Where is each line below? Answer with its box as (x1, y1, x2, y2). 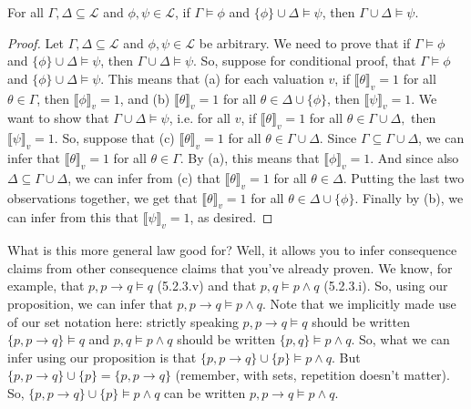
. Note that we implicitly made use (261, 293, 456, 312)
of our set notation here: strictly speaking (7, 312, 239, 331)
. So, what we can (351, 330, 450, 349)
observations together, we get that (7, 188, 198, 207)
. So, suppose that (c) (54, 128, 175, 148)
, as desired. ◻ (189, 208, 273, 227)
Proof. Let (7, 33, 64, 52)
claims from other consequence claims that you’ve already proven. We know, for (7, 258, 453, 277)
